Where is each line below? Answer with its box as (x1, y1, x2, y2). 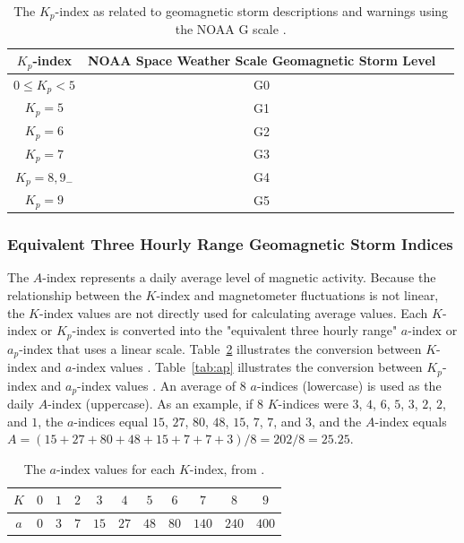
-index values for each (56, 459, 176, 478)
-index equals (374, 411, 447, 430)
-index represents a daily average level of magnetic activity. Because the (42, 268, 436, 287)
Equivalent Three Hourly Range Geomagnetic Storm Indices (7, 233, 453, 255)
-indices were (278, 394, 348, 413)
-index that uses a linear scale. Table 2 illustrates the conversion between (19, 339, 422, 358)
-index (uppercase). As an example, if (47, 394, 253, 413)
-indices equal (73, 411, 149, 430)
